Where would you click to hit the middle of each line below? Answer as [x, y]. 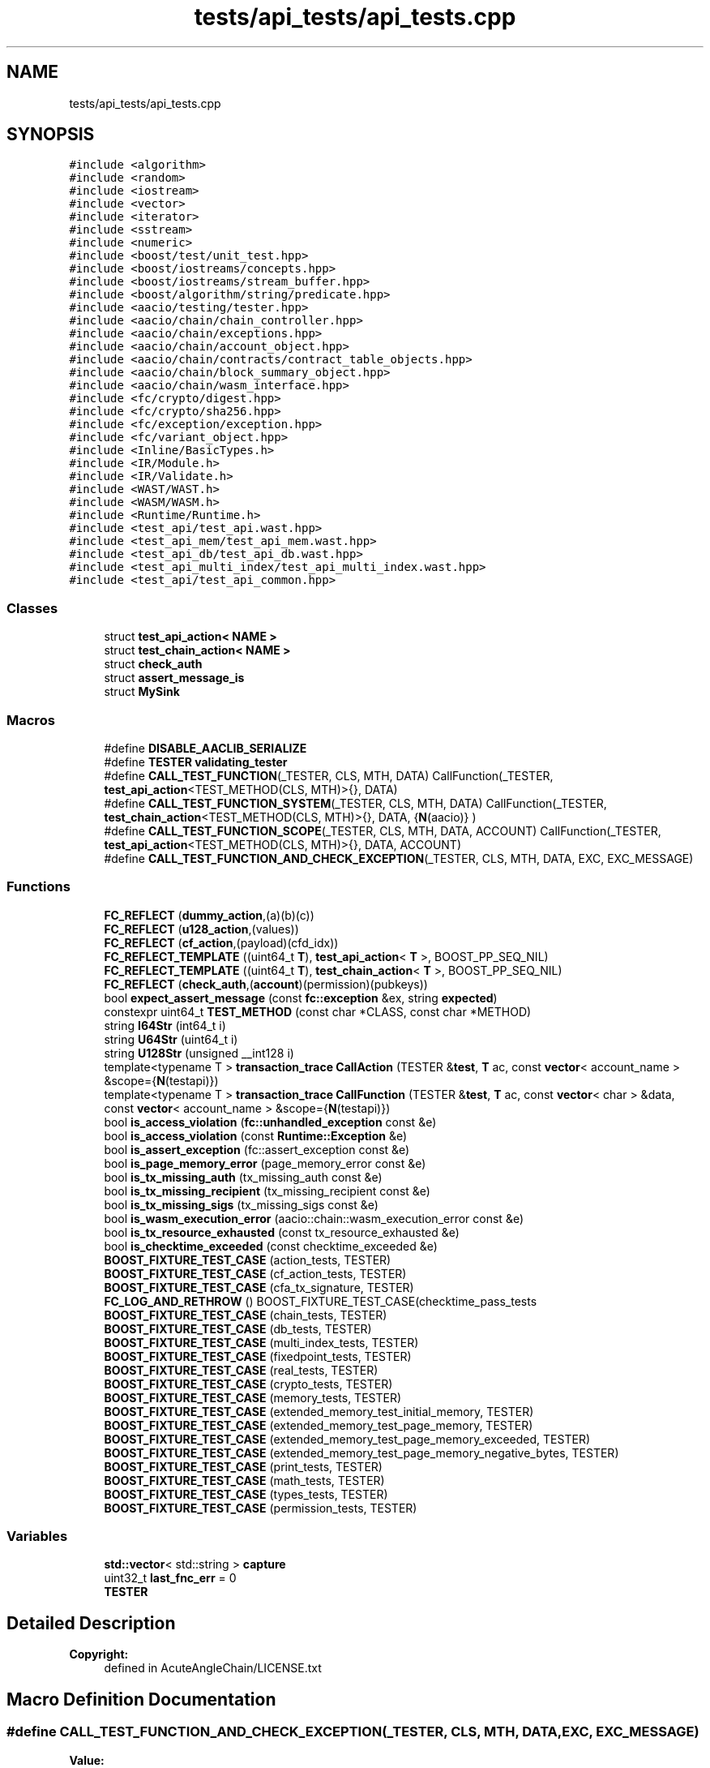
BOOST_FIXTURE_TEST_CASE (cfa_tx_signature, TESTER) [259, 1287]
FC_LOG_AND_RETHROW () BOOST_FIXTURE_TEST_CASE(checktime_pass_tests [321, 1301]
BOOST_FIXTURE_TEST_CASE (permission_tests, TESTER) [261, 1508]
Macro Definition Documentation [141, 1699]
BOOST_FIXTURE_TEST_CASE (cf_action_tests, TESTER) [255, 1273]
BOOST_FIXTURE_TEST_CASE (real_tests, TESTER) [241, 1370]
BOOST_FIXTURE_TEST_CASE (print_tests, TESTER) [243, 1466]
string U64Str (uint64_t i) [171, 1039]
